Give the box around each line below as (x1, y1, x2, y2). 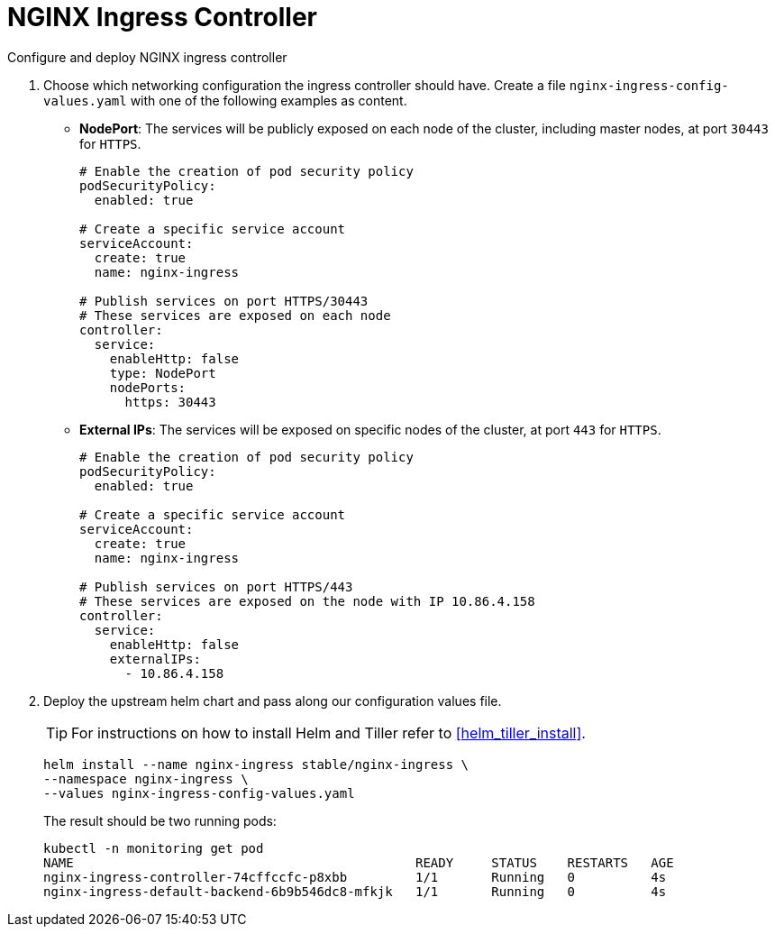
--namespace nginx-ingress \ (43, 771, 249, 786)
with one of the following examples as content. (130, 92, 407, 108)
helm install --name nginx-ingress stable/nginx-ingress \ (43, 756, 470, 772)
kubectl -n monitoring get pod (43, 840, 264, 856)
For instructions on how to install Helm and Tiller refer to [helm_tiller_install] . (71, 723, 586, 742)
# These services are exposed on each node (79, 307, 391, 323)
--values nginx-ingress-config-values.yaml (43, 785, 355, 801)
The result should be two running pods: (43, 812, 277, 829)
